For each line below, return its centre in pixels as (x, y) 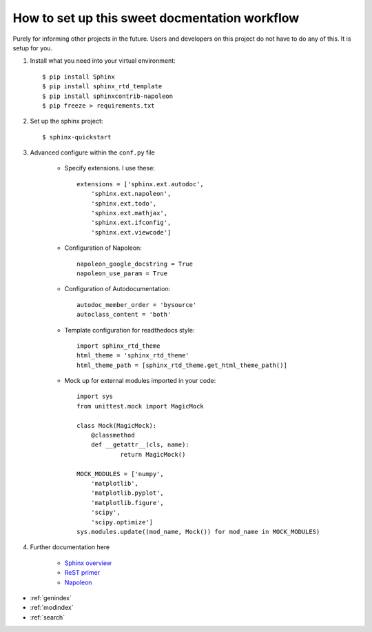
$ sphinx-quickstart (77, 137)
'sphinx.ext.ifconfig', (131, 223)
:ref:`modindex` (52, 608)
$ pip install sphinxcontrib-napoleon (108, 96)
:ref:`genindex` (51, 598)
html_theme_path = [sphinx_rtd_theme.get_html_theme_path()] (182, 365)
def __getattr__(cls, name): (140, 445)
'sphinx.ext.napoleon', (131, 194)
